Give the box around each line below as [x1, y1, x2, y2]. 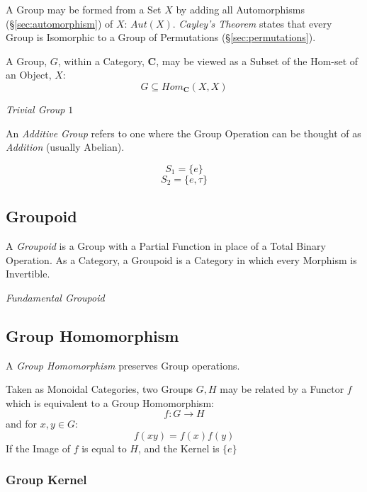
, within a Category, [57, 53, 145, 68]
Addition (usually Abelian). [6, 139, 125, 154]
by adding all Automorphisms [176, 2, 305, 16]
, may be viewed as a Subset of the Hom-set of [156, 53, 358, 68]
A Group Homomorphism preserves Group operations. [6, 357, 240, 372]
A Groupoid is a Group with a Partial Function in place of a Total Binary [6, 238, 326, 253]
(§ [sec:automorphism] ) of [6, 16, 113, 30]
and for [6, 416, 38, 431]
